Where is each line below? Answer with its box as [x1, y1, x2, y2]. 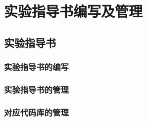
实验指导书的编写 [4, 61, 69, 73]
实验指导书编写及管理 [4, 1, 143, 21]
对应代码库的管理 [4, 106, 69, 118]
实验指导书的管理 [4, 83, 69, 95]
